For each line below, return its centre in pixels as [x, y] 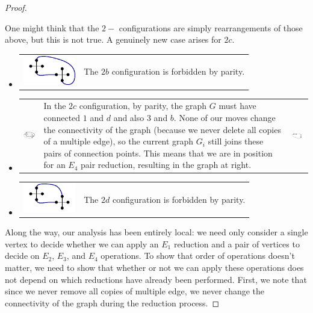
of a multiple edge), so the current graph [119, 141]
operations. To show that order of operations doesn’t [198, 256]
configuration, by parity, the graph [143, 106]
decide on [22, 256]
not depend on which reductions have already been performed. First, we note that [156, 279]
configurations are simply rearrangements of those [211, 27]
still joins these [236, 141]
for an [54, 165]
